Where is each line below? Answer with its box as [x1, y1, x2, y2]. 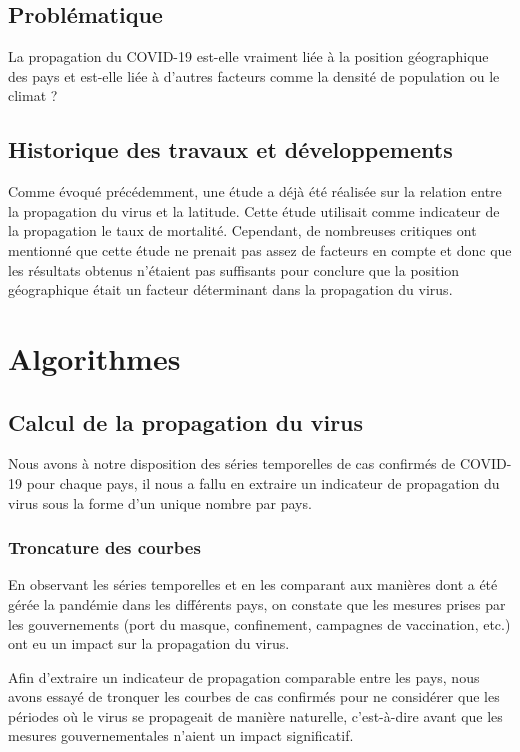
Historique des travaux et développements [8, 134, 453, 165]
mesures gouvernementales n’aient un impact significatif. [8, 725, 354, 746]
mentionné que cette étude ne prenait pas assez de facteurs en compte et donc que [8, 239, 512, 260]
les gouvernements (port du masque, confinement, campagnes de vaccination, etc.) [8, 613, 511, 634]
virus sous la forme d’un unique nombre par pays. [8, 492, 312, 513]
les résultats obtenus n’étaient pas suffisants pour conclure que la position [8, 259, 460, 280]
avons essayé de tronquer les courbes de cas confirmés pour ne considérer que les [8, 686, 500, 707]
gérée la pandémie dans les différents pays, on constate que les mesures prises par [8, 593, 506, 614]
